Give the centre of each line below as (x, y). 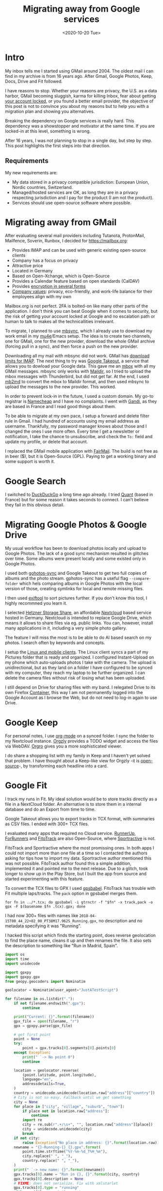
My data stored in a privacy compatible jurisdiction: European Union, (81, 182)
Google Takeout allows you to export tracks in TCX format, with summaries (80, 819)
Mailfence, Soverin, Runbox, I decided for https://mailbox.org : (66, 241)
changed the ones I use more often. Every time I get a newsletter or (72, 431)
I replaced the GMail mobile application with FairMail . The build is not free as (81, 451)
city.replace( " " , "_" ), (48, 1156)
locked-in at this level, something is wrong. (48, 131)
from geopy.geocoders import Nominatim (45, 981)
